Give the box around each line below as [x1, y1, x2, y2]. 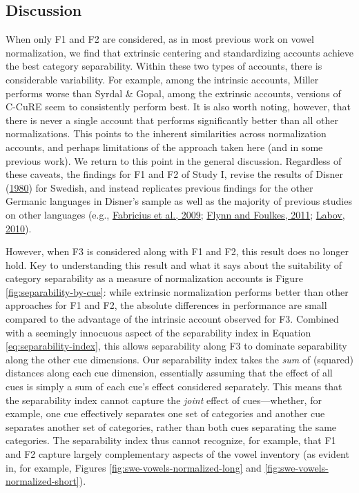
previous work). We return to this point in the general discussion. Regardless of [6, 153, 342, 168]
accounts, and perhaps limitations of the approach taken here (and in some [6, 139, 323, 154]
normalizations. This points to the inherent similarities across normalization [6, 126, 327, 141]
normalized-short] [6, 474, 79, 488]
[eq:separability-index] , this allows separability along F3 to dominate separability [6, 339, 347, 353]
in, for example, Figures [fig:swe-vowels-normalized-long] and [6, 460, 262, 474]
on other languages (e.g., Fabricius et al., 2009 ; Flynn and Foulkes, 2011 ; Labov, [6, 207, 345, 221]
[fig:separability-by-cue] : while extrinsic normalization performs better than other [6, 284, 349, 299]
